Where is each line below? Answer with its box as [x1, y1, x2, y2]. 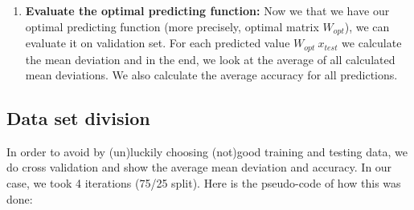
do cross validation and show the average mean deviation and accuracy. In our [6, 159, 392, 176]
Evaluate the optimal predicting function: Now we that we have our [25, 2, 390, 18]
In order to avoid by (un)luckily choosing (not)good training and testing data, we [6, 143, 408, 160]
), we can [344, 18, 390, 34]
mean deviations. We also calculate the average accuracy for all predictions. [25, 67, 398, 83]
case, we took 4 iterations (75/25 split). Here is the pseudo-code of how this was [6, 175, 401, 192]
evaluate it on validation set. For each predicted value [25, 34, 290, 51]
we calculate [342, 34, 402, 51]
